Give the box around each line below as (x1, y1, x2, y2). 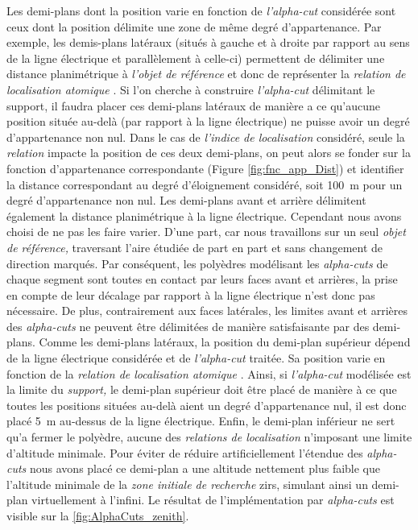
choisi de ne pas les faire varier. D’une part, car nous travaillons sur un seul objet (6, 223, 406, 240)
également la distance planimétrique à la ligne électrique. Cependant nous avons (6, 207, 402, 224)
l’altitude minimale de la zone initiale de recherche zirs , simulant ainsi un (6, 475, 368, 492)
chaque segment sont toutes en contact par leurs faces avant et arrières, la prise (6, 271, 398, 288)
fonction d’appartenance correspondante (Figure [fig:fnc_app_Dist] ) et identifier (6, 159, 404, 176)
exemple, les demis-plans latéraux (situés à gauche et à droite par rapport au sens (6, 34, 410, 51)
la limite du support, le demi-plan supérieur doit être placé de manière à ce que (6, 381, 397, 398)
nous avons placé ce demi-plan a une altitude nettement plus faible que (30, 460, 380, 477)
